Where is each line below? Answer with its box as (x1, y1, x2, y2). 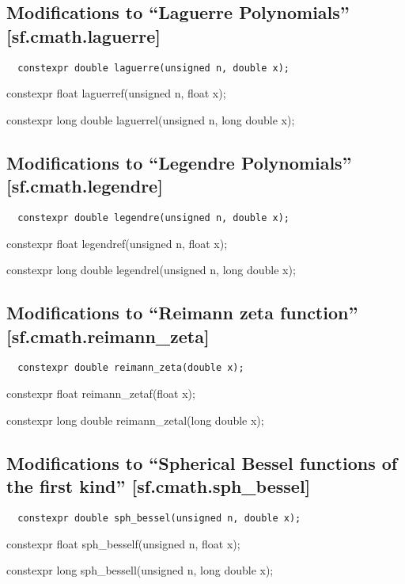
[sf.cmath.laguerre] (6, 23, 161, 48)
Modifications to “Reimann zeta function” (6, 300, 358, 325)
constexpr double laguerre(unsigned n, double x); (17, 62, 290, 74)
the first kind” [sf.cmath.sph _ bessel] (6, 474, 311, 498)
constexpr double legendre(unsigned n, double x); (17, 212, 290, 224)
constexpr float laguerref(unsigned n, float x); (6, 85, 226, 101)
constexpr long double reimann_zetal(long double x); (6, 411, 264, 428)
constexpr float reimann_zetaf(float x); (6, 385, 195, 402)
